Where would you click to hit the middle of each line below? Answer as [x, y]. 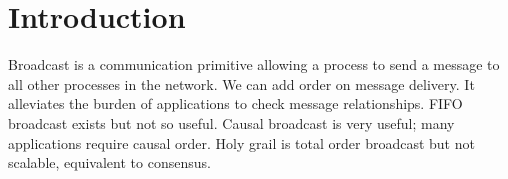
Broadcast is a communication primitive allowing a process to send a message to [254, 64]
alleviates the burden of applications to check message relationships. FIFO [235, 103]
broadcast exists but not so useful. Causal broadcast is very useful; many [231, 122]
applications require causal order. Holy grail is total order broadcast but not [241, 142]
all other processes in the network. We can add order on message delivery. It [241, 83]
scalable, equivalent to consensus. [109, 162]
